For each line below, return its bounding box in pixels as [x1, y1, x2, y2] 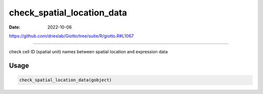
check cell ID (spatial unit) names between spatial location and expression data [9, 49, 168, 55]
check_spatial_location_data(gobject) [19, 78, 112, 83]
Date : [9, 24, 20, 30]
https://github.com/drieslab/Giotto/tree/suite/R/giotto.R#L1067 [9, 33, 134, 39]
